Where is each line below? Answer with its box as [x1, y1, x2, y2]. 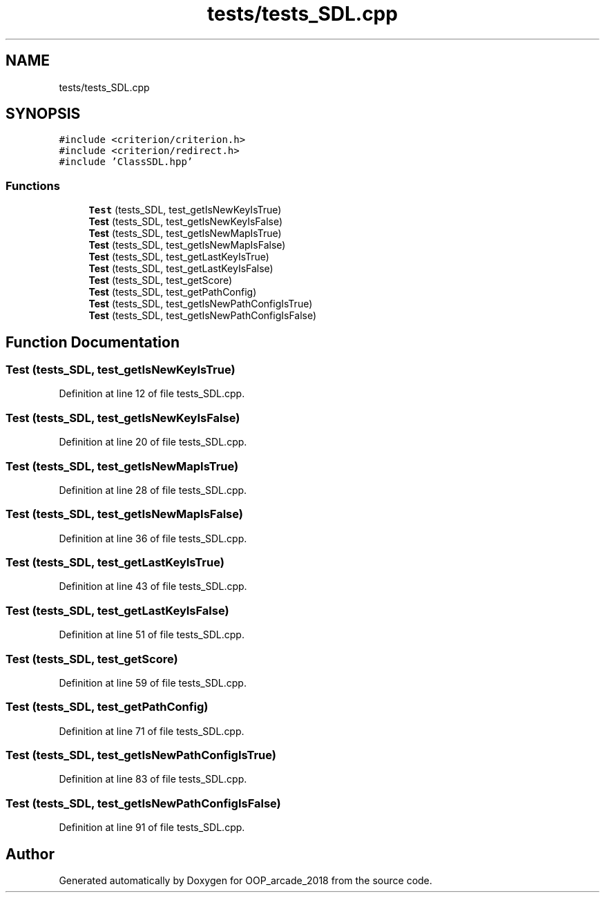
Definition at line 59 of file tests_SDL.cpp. [59, 676, 247, 689]
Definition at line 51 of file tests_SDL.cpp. [59, 629, 244, 641]
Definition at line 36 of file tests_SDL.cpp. [59, 532, 247, 544]
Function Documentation [6, 333, 180, 351]
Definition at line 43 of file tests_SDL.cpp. [59, 580, 247, 593]
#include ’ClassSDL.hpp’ [59, 156, 193, 168]
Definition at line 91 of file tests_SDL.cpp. [59, 821, 245, 834]
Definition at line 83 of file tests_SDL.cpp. [59, 773, 247, 785]
